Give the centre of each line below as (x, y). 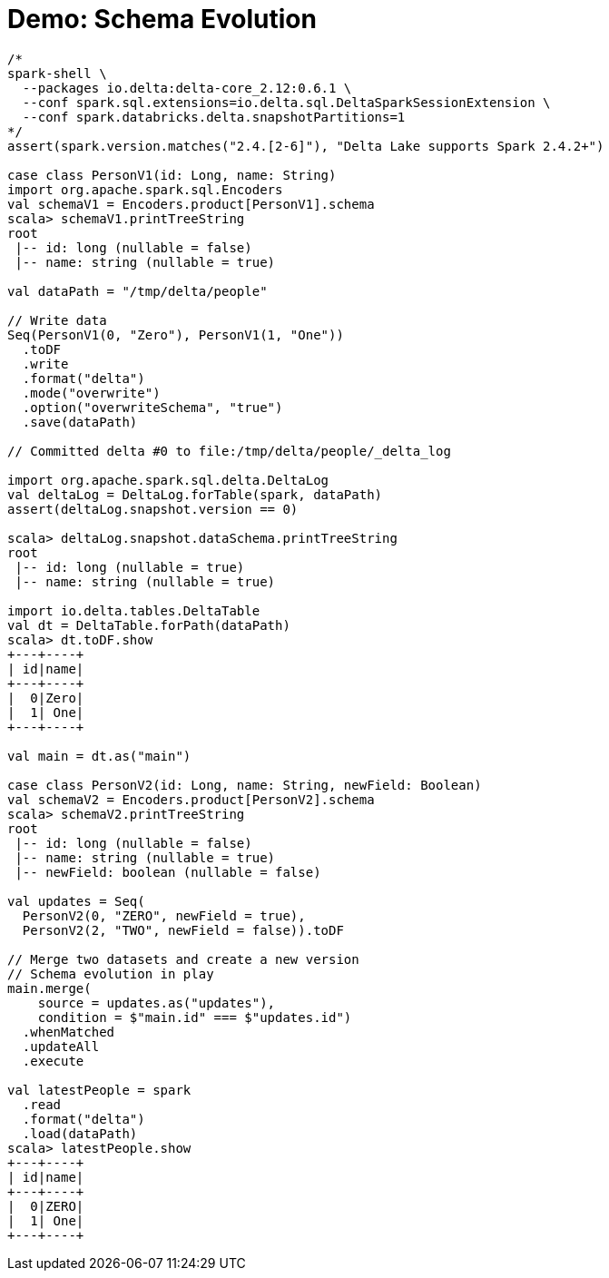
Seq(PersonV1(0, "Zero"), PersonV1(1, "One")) (176, 334)
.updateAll (61, 1046)
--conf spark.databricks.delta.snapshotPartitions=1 (214, 117)
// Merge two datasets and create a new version (183, 959)
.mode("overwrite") (91, 393)
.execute (53, 1061)
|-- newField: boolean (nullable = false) (168, 872)
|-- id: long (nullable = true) (130, 567)
